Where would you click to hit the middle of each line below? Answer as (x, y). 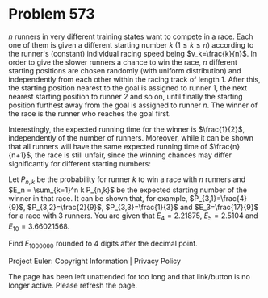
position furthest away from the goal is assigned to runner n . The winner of (133, 105)
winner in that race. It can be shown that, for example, (98, 198)
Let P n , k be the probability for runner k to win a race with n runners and (127, 180)
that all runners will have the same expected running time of (108, 146)
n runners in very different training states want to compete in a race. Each (131, 36)
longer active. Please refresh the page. (73, 285)
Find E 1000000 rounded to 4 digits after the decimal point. (103, 245)
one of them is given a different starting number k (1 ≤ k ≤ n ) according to (131, 44)
